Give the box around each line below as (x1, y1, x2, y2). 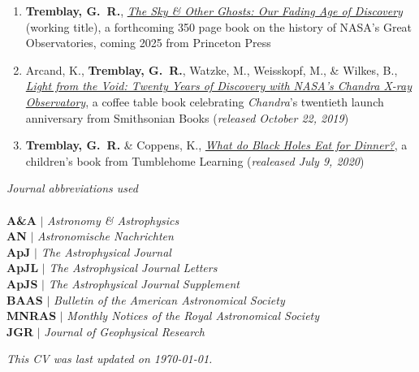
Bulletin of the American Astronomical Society (53, 291, 285, 308)
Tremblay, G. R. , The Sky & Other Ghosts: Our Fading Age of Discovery (25, 2, 403, 19)
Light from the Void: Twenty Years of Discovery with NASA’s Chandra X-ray (25, 77, 413, 94)
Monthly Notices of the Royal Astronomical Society (67, 307, 320, 324)
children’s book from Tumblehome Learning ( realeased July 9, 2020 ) (25, 152, 365, 169)
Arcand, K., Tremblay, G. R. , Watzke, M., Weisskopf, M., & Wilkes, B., (25, 61, 398, 78)
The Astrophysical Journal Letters (49, 259, 218, 276)
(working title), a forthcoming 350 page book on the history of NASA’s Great (25, 18, 413, 35)
